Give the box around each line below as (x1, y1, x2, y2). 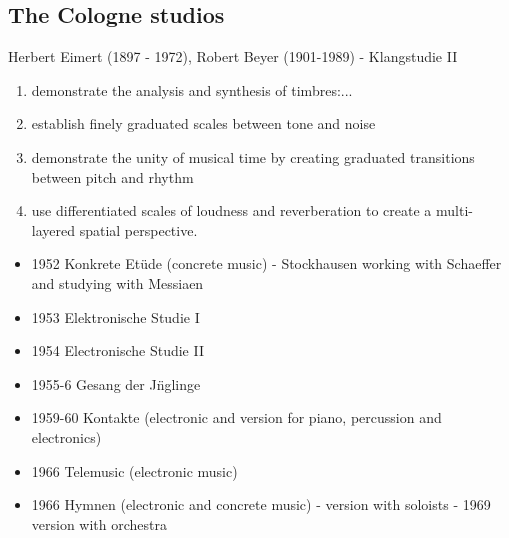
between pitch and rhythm (31, 166, 194, 187)
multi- (436, 200, 473, 221)
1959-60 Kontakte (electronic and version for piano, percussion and (31, 407, 442, 428)
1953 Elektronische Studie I (31, 306, 200, 327)
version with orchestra (31, 513, 168, 534)
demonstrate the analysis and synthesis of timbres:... (31, 79, 353, 100)
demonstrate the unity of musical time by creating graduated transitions (31, 146, 475, 167)
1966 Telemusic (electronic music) (31, 460, 238, 481)
